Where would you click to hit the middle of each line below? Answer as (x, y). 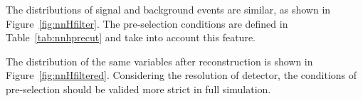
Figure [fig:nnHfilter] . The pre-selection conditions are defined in (147, 23)
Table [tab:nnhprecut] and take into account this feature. (131, 37)
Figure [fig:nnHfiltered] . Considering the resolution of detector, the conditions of (181, 75)
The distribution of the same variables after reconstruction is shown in (159, 61)
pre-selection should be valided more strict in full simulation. (138, 89)
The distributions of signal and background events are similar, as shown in (168, 9)
